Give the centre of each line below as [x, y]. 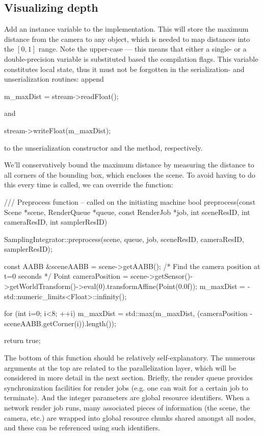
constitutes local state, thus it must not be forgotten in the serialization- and [124, 69]
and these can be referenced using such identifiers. [82, 428]
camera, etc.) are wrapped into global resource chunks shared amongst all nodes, [130, 417]
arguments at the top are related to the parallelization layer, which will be [120, 367]
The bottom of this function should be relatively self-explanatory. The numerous [130, 358]
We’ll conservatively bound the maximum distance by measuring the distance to [129, 165]
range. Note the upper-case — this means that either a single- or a [142, 49]
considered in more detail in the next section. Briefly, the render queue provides [128, 378]
